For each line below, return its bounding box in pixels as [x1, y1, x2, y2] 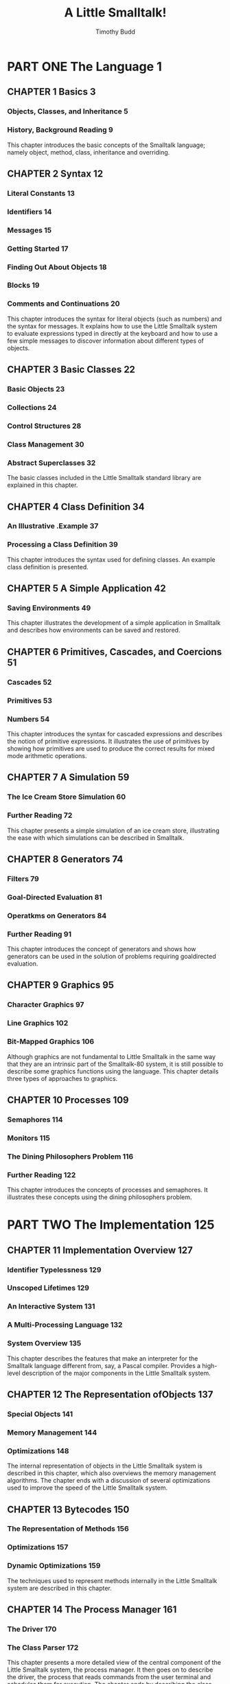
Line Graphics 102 [7, 1019, 69, 1028]
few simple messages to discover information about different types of [7, 337, 205, 345]
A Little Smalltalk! [64, 5, 167, 21]
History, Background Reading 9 [7, 125, 113, 135]
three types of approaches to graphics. [7, 1074, 118, 1082]
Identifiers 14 [7, 207, 52, 216]
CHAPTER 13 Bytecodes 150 [7, 1503, 130, 1515]
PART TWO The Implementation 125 [7, 1217, 215, 1233]
